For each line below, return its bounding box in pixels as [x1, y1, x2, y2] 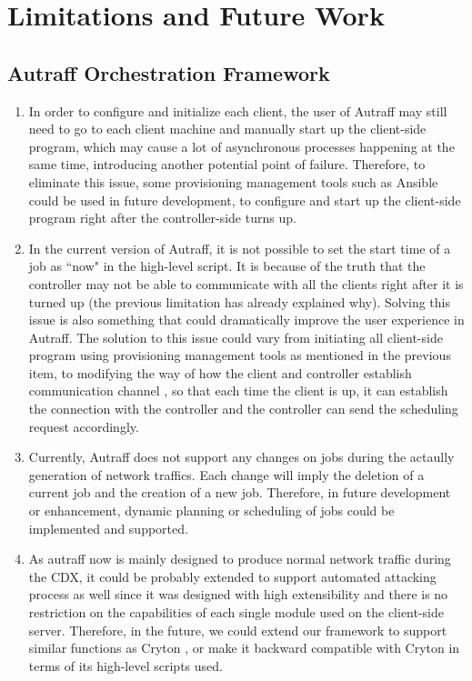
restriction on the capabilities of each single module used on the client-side [28, 603, 445, 622]
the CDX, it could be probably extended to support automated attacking [28, 566, 437, 586]
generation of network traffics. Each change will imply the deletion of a [28, 465, 425, 484]
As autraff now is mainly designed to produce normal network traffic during [28, 549, 451, 568]
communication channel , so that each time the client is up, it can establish [28, 381, 448, 400]
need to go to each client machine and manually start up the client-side [28, 119, 427, 138]
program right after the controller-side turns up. [28, 208, 296, 227]
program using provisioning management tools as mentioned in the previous [28, 346, 451, 365]
